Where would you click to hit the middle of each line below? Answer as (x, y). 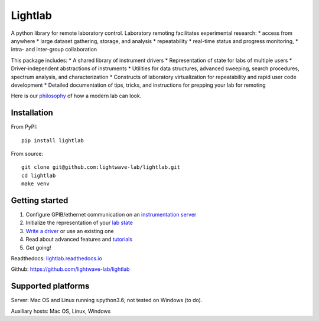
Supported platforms (50, 286)
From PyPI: (24, 127)
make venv (35, 184)
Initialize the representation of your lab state (79, 223)
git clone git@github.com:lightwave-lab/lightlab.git (101, 167)
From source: (27, 153)
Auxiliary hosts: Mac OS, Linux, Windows (61, 311)
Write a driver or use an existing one (70, 231)
